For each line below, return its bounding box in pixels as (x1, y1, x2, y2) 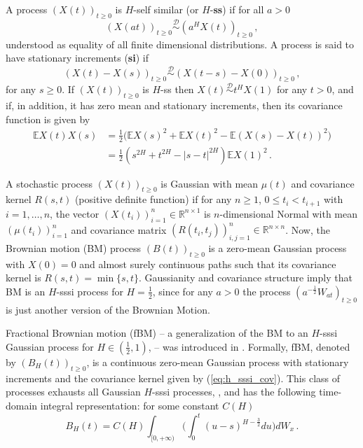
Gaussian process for (6, 339, 94, 353)
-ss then (160, 82, 194, 97)
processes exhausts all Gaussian (6, 384, 141, 399)
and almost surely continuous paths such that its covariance (79, 256, 336, 271)
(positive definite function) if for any (74, 192, 232, 206)
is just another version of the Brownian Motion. (6, 302, 210, 316)
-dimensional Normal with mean (219, 206, 358, 220)
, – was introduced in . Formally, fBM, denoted (148, 339, 350, 353)
